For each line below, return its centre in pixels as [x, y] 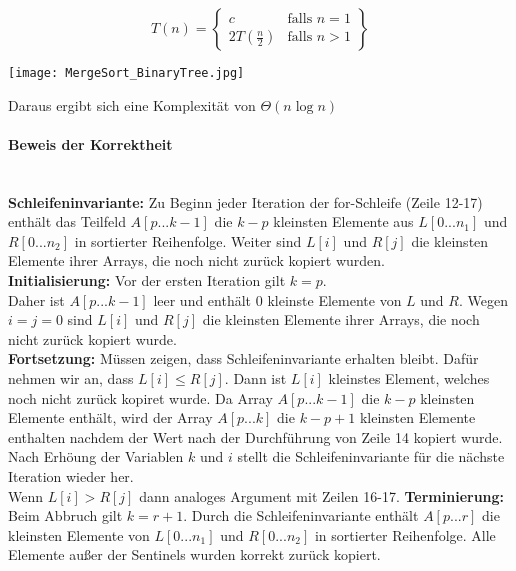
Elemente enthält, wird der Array [110, 417]
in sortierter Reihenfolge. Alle [405, 534]
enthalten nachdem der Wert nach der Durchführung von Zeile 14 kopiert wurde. [255, 436]
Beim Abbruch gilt [65, 515]
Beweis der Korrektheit [90, 143]
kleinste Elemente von [334, 299]
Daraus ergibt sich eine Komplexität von [132, 104]
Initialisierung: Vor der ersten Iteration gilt [147, 280]
